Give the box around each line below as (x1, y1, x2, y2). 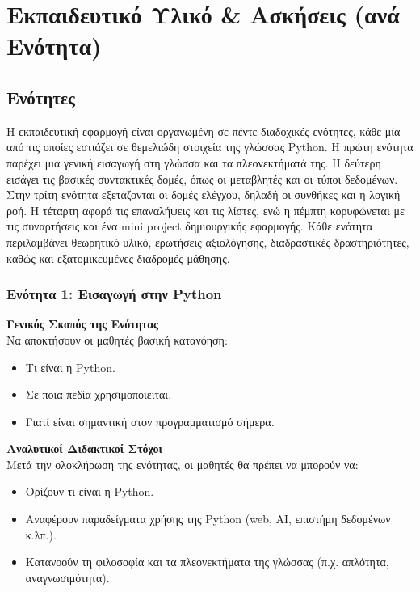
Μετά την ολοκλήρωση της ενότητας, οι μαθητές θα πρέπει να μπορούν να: (6, 455, 359, 472)
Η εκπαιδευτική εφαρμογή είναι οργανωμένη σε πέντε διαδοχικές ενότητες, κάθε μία (6, 122, 401, 139)
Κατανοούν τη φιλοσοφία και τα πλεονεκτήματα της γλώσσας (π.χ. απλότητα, (25, 553, 389, 570)
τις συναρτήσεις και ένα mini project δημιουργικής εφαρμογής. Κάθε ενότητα (6, 218, 372, 235)
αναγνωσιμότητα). (25, 569, 110, 586)
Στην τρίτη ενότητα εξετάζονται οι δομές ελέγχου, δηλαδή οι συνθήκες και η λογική (6, 186, 401, 203)
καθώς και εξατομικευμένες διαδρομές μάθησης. (6, 249, 230, 266)
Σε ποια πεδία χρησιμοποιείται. (25, 386, 172, 403)
